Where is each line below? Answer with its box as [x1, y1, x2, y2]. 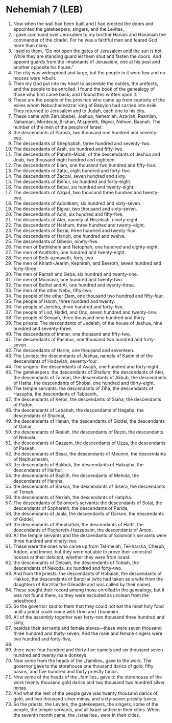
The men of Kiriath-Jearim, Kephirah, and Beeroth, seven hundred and [13, 260, 161, 266]
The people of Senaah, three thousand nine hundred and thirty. [13, 314, 146, 321]
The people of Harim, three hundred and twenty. [13, 298, 115, 304]
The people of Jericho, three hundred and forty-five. [13, 303, 124, 309]
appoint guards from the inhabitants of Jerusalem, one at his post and [13, 58, 160, 65]
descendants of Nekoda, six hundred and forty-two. [13, 565, 123, 571]
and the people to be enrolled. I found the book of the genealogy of [13, 86, 155, 92]
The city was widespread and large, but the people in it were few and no [13, 69, 165, 75]
